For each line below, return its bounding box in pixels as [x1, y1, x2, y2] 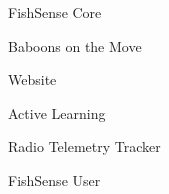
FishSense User [8, 169, 101, 190]
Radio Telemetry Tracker [8, 136, 161, 157]
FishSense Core [8, 2, 102, 22]
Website [8, 69, 57, 90]
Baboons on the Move [8, 35, 142, 56]
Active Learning [8, 102, 106, 123]
